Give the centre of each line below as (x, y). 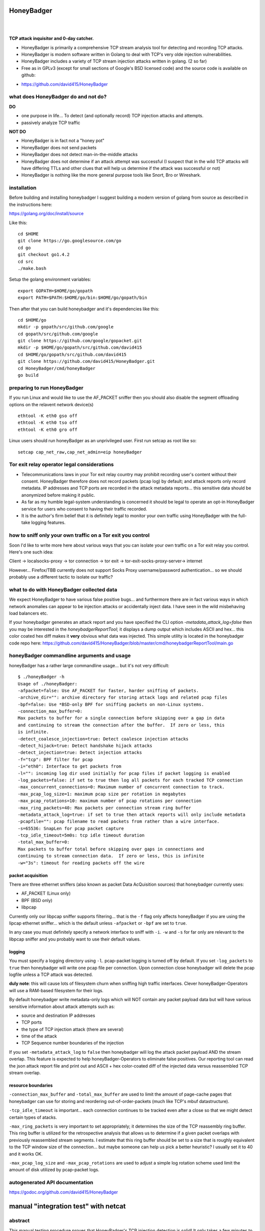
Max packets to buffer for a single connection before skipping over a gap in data (121, 718)
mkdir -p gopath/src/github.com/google (66, 327)
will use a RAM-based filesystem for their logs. (56, 990)
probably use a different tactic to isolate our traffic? (61, 577)
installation (23, 188)
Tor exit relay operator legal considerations (61, 464)
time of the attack (39, 1036)
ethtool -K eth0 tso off (48, 423)
